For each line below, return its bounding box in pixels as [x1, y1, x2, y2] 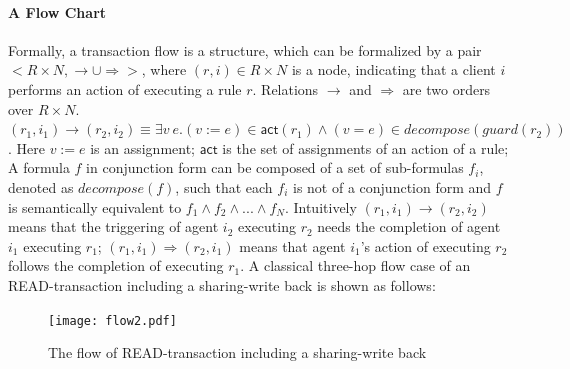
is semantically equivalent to [8, 196, 182, 217]
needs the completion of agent [317, 216, 501, 237]
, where [141, 59, 187, 80]
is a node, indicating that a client [291, 59, 496, 80]
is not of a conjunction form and [293, 176, 492, 197]
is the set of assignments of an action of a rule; [222, 137, 509, 158]
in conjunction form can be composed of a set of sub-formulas [86, 157, 464, 178]
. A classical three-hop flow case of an [240, 255, 471, 276]
